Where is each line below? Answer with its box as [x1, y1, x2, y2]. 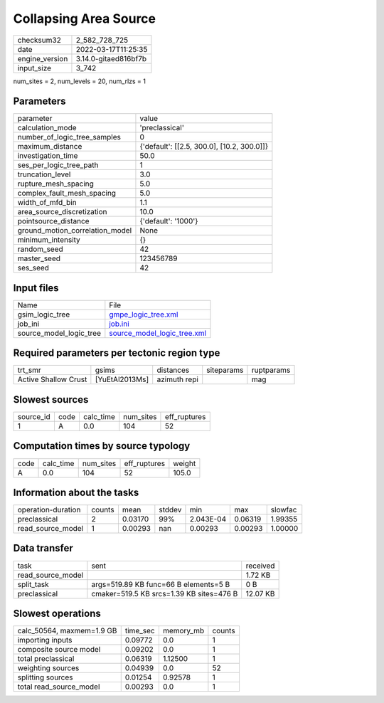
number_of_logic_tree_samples [17, 132, 121, 142]
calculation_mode [17, 123, 78, 133]
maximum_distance [17, 142, 82, 152]
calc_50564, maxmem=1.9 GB [17, 626, 117, 636]
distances [156, 365, 190, 375]
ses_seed [17, 263, 50, 273]
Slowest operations [13, 607, 101, 619]
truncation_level [17, 169, 71, 179]
